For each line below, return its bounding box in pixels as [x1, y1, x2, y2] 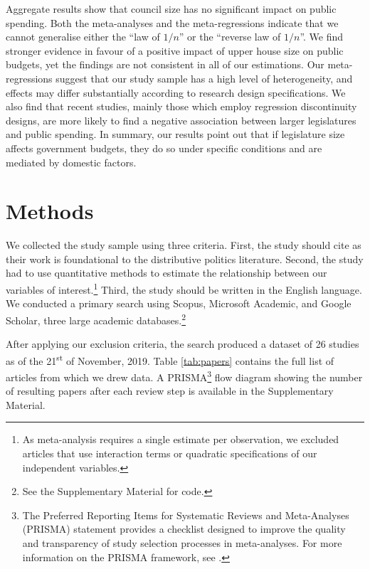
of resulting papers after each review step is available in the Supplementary [6, 383, 334, 398]
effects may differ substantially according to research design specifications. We [6, 85, 346, 100]
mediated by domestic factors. [6, 154, 137, 169]
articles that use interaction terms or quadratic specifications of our [22, 446, 317, 460]
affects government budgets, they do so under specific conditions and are [6, 140, 322, 155]
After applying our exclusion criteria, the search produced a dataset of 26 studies [6, 336, 359, 351]
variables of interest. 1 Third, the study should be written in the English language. [6, 280, 362, 297]
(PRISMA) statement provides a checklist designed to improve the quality [22, 521, 346, 536]
